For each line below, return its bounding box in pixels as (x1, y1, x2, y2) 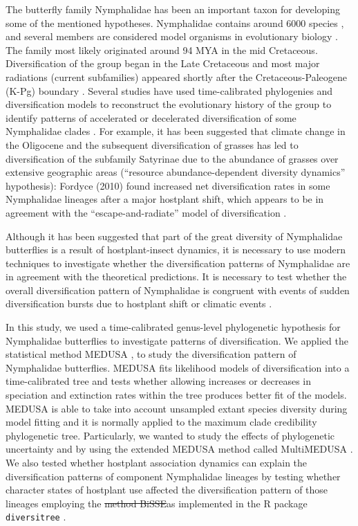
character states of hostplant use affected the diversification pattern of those (6, 482, 328, 497)
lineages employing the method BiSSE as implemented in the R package (6, 496, 308, 510)
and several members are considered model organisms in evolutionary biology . (6, 29, 338, 44)
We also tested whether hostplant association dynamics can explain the (6, 455, 308, 469)
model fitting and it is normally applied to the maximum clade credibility (6, 415, 317, 429)
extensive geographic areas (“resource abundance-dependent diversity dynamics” (6, 165, 346, 179)
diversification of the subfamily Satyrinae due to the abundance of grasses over (6, 151, 339, 165)
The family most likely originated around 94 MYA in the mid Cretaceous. (6, 42, 318, 57)
